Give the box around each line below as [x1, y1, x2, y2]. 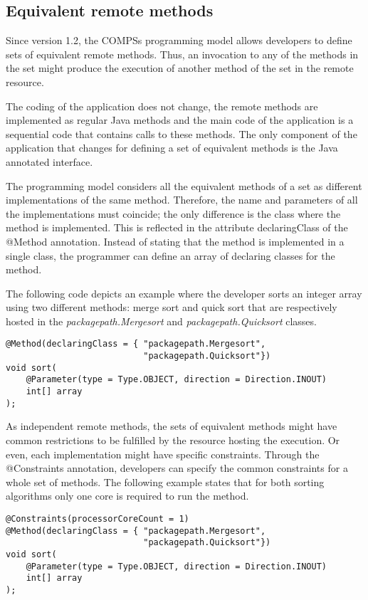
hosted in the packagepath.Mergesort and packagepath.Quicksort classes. [6, 313, 317, 328]
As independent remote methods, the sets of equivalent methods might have [6, 419, 337, 433]
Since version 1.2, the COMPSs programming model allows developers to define [6, 33, 352, 48]
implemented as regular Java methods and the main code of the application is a [6, 112, 354, 127]
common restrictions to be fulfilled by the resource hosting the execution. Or [6, 433, 340, 448]
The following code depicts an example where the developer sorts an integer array [6, 285, 362, 300]
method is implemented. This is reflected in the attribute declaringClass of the [6, 220, 348, 235]
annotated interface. [6, 154, 93, 169]
